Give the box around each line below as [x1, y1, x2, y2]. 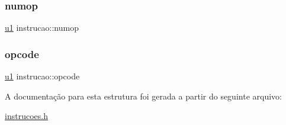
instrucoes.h [5, 110, 48, 122]
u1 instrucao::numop [5, 21, 79, 34]
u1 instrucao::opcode [5, 70, 80, 82]
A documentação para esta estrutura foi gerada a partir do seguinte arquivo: [5, 89, 282, 102]
